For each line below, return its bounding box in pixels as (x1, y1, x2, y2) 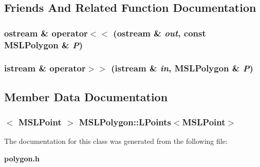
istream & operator (4, 62, 86, 75)
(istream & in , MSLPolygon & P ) (111, 62, 253, 75)
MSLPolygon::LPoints (79, 116, 172, 128)
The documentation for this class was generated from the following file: (4, 136, 228, 146)
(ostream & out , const (113, 26, 206, 39)
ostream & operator (4, 26, 88, 39)
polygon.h (4, 153, 40, 163)
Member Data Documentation (4, 88, 168, 104)
